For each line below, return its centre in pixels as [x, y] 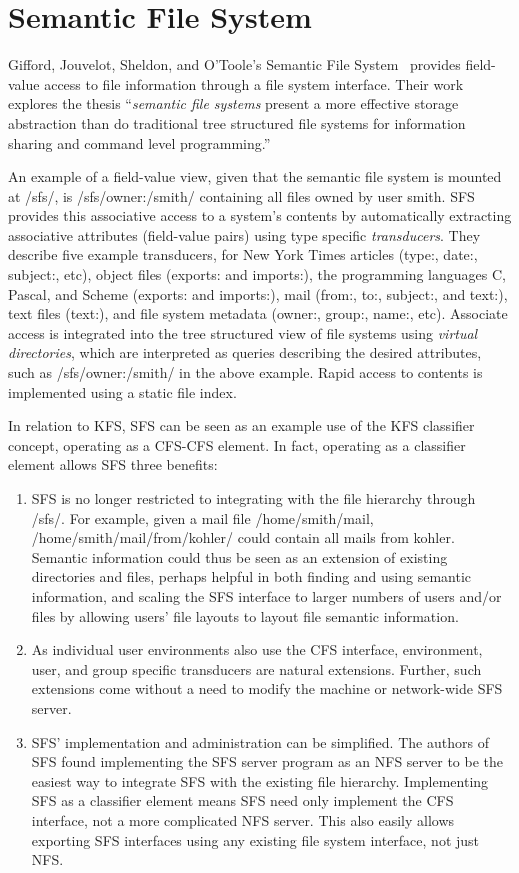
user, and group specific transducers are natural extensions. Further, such [256, 668]
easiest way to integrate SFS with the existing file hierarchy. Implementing [260, 780]
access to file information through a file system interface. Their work [254, 83]
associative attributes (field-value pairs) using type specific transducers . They [244, 234]
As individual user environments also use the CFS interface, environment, [257, 649]
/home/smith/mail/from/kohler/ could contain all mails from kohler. [243, 537]
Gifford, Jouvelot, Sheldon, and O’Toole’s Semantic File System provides [234, 64]
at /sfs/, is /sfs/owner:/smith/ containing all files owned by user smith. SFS [241, 195]
